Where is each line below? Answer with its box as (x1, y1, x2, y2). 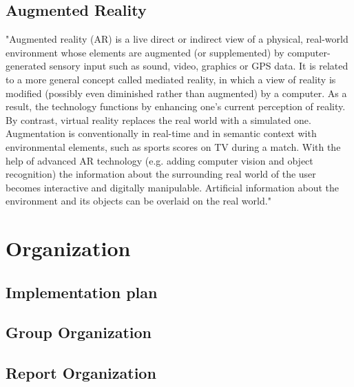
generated (6, 59, 47, 73)
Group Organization (6, 322, 152, 343)
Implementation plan (6, 281, 158, 302)
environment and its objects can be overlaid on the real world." (6, 193, 271, 208)
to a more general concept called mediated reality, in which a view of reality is (6, 72, 336, 86)
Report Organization (6, 362, 156, 384)
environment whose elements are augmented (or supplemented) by (6, 45, 284, 59)
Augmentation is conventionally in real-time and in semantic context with (6, 126, 317, 140)
